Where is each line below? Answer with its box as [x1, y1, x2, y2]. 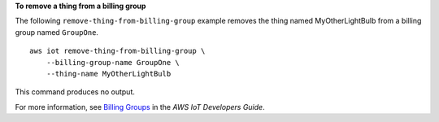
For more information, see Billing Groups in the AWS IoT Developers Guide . [15, 102, 265, 111]
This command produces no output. [15, 87, 136, 97]
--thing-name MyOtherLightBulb [46, 69, 172, 78]
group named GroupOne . [15, 27, 99, 37]
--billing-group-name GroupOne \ [46, 58, 180, 67]
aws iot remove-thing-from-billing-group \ [29, 46, 206, 56]
